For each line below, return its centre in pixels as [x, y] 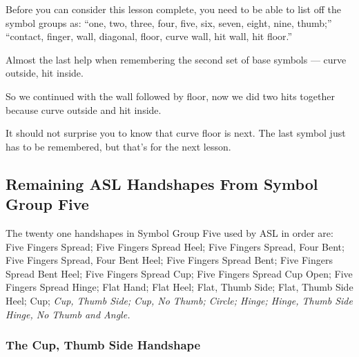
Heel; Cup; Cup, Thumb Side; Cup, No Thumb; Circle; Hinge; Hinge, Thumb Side [179, 300]
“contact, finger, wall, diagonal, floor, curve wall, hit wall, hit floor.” [149, 36]
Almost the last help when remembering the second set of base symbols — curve [176, 59]
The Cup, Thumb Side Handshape [103, 345]
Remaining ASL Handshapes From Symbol [162, 183]
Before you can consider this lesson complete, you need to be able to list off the [173, 9]
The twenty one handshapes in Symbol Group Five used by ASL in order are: [169, 232]
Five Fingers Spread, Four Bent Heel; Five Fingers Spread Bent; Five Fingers [169, 260]
